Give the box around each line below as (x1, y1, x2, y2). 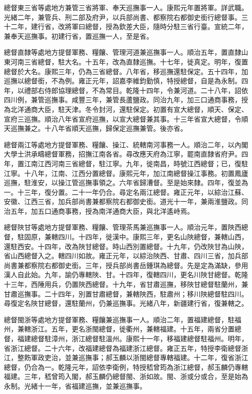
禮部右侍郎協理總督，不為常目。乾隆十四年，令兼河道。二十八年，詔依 (24, 85, 248, 95)
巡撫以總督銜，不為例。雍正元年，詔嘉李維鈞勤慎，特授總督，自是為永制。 (4, 76, 241, 86)
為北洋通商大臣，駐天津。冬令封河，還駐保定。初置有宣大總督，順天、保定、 (4, 104, 248, 114)
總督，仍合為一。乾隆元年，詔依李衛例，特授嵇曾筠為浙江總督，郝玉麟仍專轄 (4, 362, 248, 372)
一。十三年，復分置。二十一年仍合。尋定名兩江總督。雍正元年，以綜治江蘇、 (4, 187, 248, 197)
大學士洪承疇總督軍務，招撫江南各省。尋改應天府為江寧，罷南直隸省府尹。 (4, 149, 241, 159)
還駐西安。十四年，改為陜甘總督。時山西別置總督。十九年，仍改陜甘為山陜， (4, 241, 248, 251)
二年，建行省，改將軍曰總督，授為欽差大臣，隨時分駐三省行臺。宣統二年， (10, 21, 248, 32)
